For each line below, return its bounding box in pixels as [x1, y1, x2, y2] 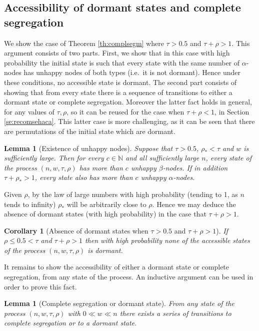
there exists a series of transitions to [119, 307, 231, 318]
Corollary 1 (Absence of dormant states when [4, 225, 148, 235]
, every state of [205, 152, 251, 163]
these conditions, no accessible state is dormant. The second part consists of [4, 76, 237, 87]
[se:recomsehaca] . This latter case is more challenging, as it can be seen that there [4, 116, 255, 126]
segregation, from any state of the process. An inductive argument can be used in [4, 271, 253, 282]
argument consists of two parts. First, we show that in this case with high [4, 47, 230, 58]
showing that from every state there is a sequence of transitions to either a [4, 86, 232, 97]
